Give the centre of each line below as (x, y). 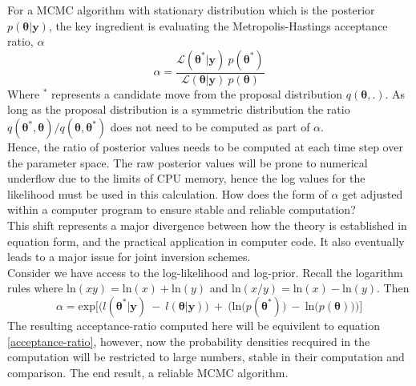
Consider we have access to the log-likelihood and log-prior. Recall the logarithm (205, 272)
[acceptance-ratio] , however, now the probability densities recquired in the (189, 341)
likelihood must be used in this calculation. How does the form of (168, 193)
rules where (35, 288)
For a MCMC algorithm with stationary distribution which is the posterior (191, 10)
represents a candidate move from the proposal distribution (197, 93)
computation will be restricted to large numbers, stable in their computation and (206, 357)
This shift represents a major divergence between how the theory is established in (207, 225)
